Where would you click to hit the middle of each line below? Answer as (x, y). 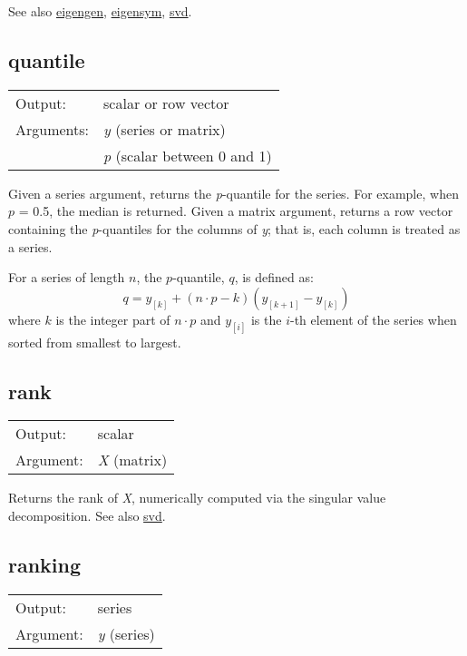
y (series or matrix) (165, 129)
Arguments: (53, 129)
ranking (45, 564)
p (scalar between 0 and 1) (188, 155)
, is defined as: (274, 277)
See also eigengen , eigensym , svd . (100, 11)
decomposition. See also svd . (87, 516)
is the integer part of (113, 319)
